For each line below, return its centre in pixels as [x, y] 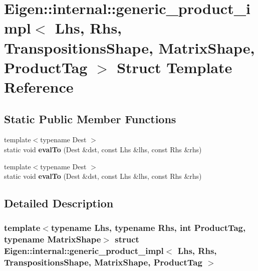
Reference [39, 86]
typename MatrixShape [53, 239]
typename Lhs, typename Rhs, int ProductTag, [148, 228]
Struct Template [175, 67]
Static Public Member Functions [90, 118]
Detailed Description [59, 203]
